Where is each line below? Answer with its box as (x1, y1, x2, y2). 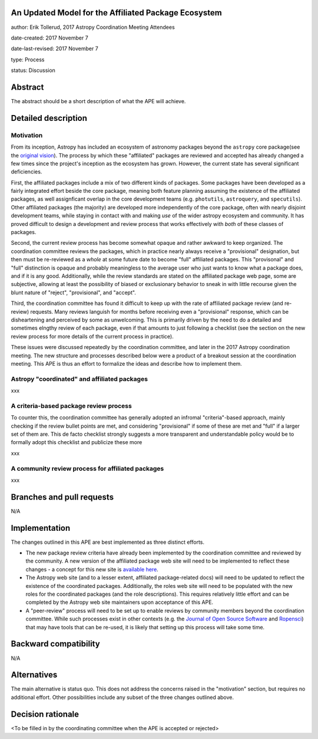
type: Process (11, 56, 45, 63)
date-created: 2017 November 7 (11, 34, 88, 41)
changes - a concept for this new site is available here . (25, 566, 158, 573)
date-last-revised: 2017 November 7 (11, 45, 98, 52)
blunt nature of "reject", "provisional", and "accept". (11, 289, 137, 296)
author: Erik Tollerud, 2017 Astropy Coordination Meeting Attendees (11, 24, 175, 31)
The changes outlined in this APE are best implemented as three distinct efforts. (11, 538, 205, 546)
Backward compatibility (11, 639, 100, 649)
